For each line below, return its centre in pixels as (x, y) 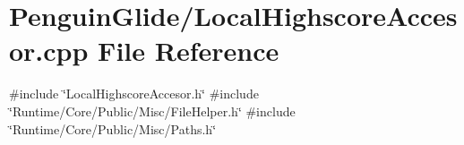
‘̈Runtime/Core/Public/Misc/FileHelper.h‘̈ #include (152, 111)
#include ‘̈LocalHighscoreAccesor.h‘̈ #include (134, 94)
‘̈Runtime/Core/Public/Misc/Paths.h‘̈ (113, 128)
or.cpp (49, 51)
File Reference (189, 51)
